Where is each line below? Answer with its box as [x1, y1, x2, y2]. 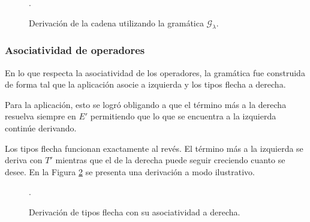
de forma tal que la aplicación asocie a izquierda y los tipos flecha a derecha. [5, 78, 286, 91]
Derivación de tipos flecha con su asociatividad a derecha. [29, 205, 240, 218]
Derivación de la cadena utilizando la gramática [29, 16, 204, 29]
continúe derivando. [5, 121, 77, 134]
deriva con [5, 154, 43, 166]
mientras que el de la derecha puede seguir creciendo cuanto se [55, 154, 285, 166]
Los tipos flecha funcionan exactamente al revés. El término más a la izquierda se [5, 142, 303, 154]
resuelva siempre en [5, 110, 76, 122]
